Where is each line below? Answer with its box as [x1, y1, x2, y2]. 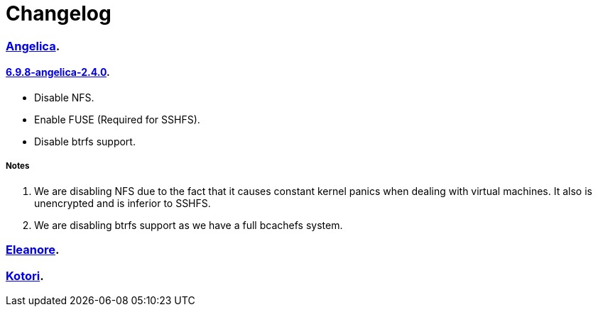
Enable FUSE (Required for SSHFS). [34, 113, 200, 126]
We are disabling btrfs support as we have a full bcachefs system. [34, 218, 343, 231]
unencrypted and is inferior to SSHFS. [34, 196, 211, 209]
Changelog [6, 1, 112, 26]
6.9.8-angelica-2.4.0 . [6, 66, 110, 79]
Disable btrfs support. [34, 135, 136, 147]
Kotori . [6, 268, 44, 283]
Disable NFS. [34, 91, 94, 104]
